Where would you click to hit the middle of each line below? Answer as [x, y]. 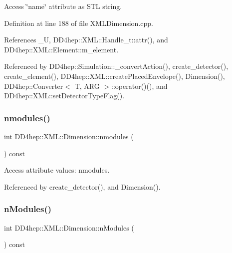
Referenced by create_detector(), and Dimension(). [82, 186]
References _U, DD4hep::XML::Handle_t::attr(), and [86, 40]
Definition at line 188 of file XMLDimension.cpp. [79, 23]
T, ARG [87, 86]
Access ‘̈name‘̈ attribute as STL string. [63, 6]
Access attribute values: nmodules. [57, 170]
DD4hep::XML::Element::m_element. [61, 49]
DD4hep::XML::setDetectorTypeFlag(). [64, 96]
